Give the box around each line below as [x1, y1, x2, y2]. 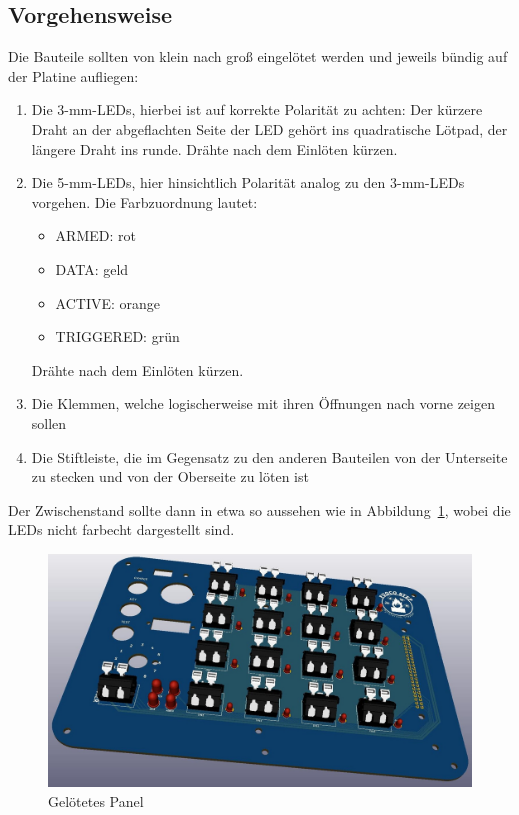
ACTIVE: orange [55, 292, 161, 313]
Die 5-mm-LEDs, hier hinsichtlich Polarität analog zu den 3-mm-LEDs [31, 172, 465, 193]
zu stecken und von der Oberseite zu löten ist [31, 466, 309, 487]
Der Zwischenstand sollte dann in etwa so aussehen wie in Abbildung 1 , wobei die [8, 499, 511, 520]
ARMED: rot [55, 225, 136, 246]
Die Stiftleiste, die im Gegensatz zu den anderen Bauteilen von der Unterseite [31, 446, 508, 467]
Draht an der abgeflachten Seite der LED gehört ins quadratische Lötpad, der [31, 118, 508, 139]
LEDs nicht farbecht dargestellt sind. [8, 519, 235, 540]
